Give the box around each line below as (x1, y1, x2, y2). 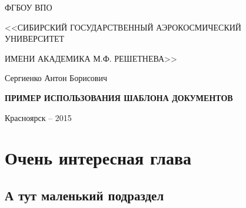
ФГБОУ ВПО (5, 1, 52, 13)
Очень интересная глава (5, 146, 192, 170)
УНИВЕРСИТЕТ (5, 32, 65, 45)
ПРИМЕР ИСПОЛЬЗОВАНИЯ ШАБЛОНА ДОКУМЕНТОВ (5, 91, 233, 103)
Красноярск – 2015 (5, 111, 72, 123)
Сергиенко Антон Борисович (5, 72, 107, 84)
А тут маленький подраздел (5, 186, 164, 204)
